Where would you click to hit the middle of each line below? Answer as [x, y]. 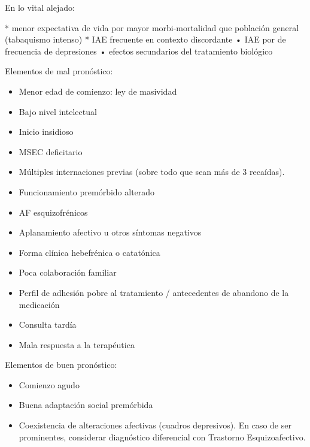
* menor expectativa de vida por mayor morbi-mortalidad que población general [152, 27]
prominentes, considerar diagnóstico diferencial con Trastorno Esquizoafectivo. [162, 437]
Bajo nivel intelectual [58, 111]
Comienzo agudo [49, 384]
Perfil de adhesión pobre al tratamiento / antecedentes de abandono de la [154, 292]
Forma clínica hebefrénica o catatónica [89, 252]
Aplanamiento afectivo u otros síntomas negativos [110, 232]
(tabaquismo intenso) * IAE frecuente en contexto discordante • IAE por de [145, 39]
